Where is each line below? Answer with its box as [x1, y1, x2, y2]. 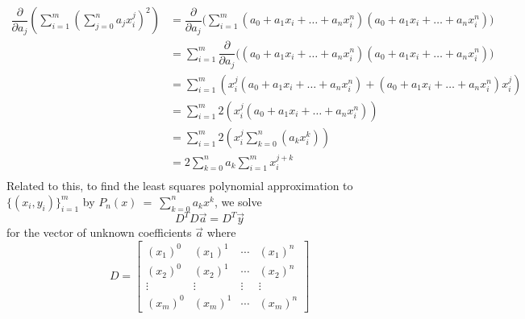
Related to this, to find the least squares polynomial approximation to [6, 177, 353, 194]
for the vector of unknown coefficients [6, 224, 192, 241]
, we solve [214, 193, 262, 209]
